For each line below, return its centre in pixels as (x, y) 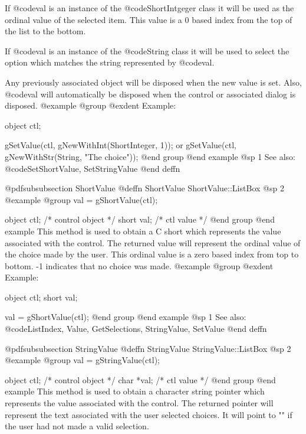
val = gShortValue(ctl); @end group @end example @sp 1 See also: (126, 317)
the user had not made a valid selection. (77, 426)
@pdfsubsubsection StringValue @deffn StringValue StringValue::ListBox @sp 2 (148, 348)
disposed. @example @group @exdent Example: (91, 105)
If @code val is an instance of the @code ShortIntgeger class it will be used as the (149, 8)
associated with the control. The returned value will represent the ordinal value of (153, 242)
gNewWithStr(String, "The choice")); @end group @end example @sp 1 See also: (150, 156)
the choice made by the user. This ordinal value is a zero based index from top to (152, 254)
